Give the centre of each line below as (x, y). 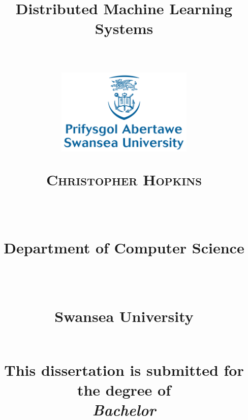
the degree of (124, 390)
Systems (124, 28)
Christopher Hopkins (124, 179)
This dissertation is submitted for (124, 370)
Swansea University (124, 316)
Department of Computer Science (124, 248)
